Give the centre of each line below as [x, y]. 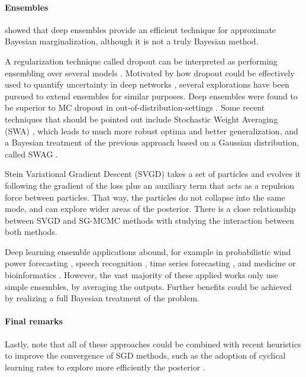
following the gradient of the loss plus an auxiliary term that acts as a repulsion [150, 185]
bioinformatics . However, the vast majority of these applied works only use [141, 275]
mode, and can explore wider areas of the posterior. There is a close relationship [150, 209]
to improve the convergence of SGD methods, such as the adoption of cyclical [145, 355]
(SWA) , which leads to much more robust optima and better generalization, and [152, 130]
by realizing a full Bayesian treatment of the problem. [102, 298]
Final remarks [34, 321]
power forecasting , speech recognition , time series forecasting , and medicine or [150, 263]
